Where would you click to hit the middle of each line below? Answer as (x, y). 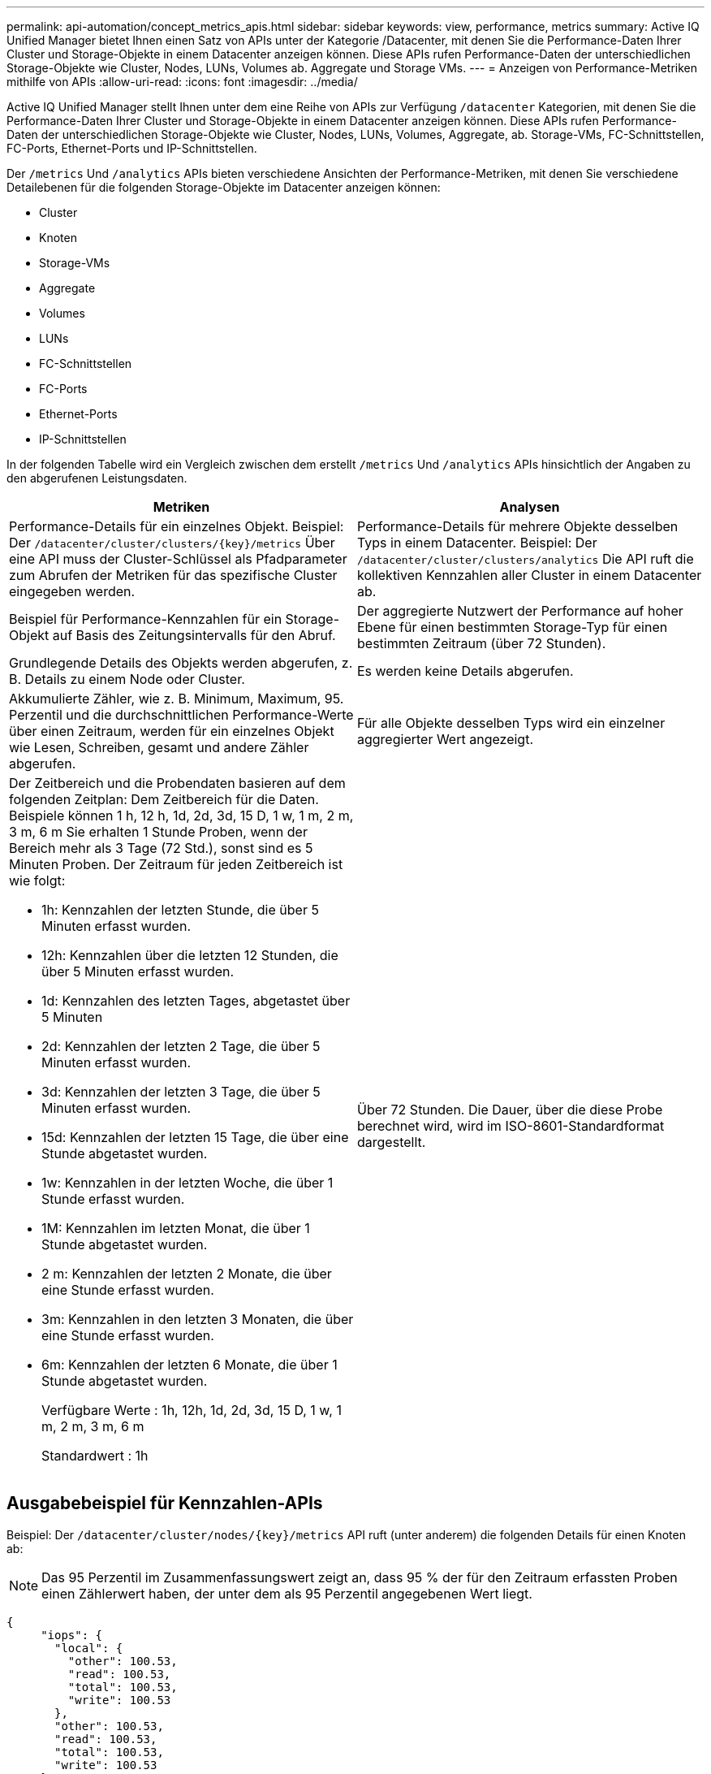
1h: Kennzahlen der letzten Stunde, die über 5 (180, 910)
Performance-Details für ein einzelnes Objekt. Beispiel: (177, 526)
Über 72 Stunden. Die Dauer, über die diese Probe (510, 1110)
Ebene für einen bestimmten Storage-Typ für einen (513, 627)
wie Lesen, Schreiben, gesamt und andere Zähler (159, 747)
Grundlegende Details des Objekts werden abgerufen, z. (181, 663)
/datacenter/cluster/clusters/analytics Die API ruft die (526, 559)
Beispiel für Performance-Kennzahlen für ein (146, 619)
